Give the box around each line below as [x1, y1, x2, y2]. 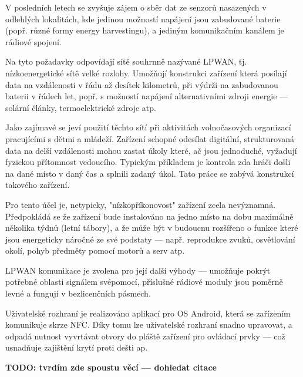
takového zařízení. [5, 179, 70, 191]
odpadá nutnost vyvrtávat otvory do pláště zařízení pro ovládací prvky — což [5, 329, 285, 342]
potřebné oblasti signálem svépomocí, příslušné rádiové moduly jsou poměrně [5, 275, 283, 288]
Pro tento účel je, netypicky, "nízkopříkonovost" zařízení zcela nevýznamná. [5, 198, 276, 210]
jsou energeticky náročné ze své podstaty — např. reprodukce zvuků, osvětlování [5, 233, 295, 245]
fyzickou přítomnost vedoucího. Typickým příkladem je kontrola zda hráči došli [5, 156, 291, 168]
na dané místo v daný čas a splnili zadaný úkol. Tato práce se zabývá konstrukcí [5, 167, 294, 179]
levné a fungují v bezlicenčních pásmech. [5, 287, 151, 299]
